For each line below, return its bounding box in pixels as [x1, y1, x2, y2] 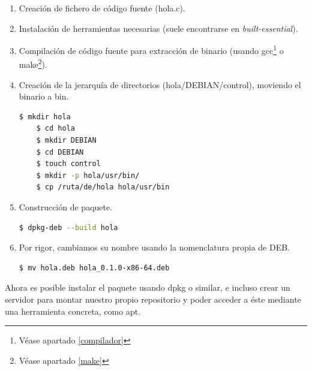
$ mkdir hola [19, 112, 71, 121]
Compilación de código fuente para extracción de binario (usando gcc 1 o [19, 43, 284, 56]
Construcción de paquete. [19, 201, 113, 213]
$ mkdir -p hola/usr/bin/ [36, 171, 140, 180]
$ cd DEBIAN [36, 147, 84, 156]
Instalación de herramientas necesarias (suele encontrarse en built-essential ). [19, 22, 298, 34]
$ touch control [36, 159, 101, 168]
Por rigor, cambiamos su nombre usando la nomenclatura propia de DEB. [19, 241, 290, 254]
